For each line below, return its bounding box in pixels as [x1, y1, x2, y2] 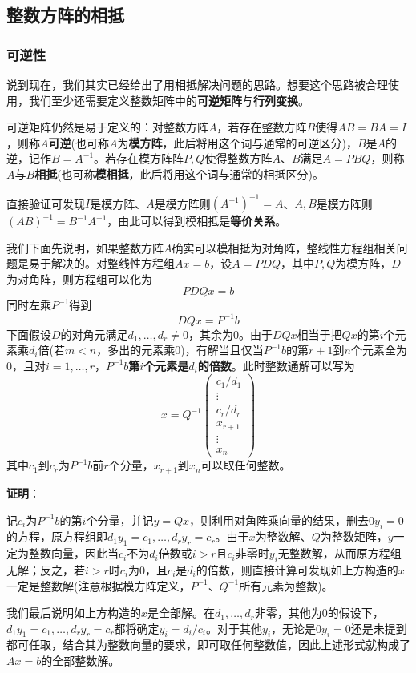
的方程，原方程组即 [6, 528, 107, 545]
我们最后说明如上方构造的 [6, 604, 141, 621]
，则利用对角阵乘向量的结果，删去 [189, 511, 370, 528]
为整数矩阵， [320, 528, 388, 545]
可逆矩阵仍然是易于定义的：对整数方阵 [6, 119, 208, 135]
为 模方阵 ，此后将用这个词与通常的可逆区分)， [117, 134, 357, 151]
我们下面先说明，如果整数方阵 [6, 239, 164, 256]
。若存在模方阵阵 [94, 150, 184, 167]
